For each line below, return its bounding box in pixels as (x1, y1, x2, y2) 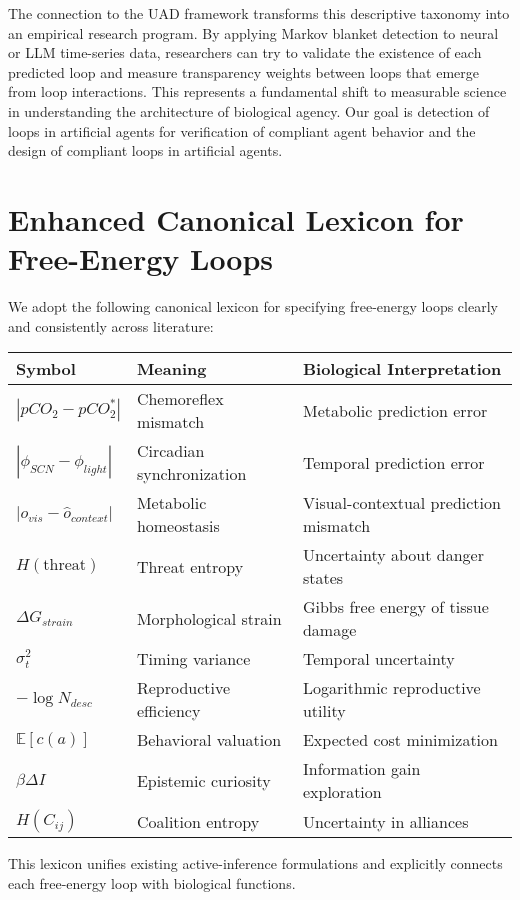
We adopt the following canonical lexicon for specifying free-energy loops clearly (8, 296, 498, 317)
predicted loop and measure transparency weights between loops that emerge (8, 61, 480, 82)
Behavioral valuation (136, 728, 282, 752)
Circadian (136, 439, 205, 463)
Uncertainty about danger (302, 543, 484, 567)
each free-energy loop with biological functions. (8, 872, 296, 893)
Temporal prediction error (302, 450, 485, 474)
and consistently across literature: (8, 315, 214, 336)
